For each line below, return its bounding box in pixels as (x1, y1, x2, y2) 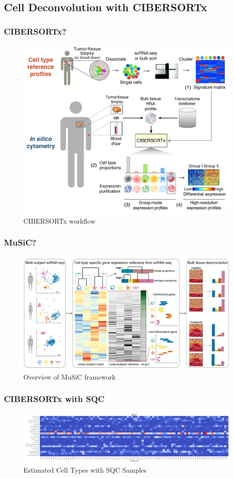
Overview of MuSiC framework (23, 372, 116, 382)
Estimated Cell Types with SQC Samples (23, 465, 147, 475)
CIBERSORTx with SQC (4, 392, 105, 404)
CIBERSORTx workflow (23, 215, 96, 226)
